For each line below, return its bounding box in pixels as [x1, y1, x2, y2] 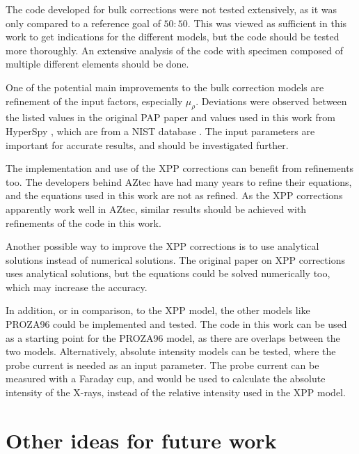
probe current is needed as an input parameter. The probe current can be [6, 357, 319, 372]
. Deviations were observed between [196, 93, 347, 108]
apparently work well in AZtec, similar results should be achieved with [6, 201, 307, 216]
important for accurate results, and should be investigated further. [6, 137, 289, 152]
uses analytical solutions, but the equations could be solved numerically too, [6, 266, 330, 281]
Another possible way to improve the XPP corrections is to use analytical [6, 239, 319, 253]
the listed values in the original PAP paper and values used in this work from [6, 110, 335, 125]
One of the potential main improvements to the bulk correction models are [6, 79, 324, 94]
